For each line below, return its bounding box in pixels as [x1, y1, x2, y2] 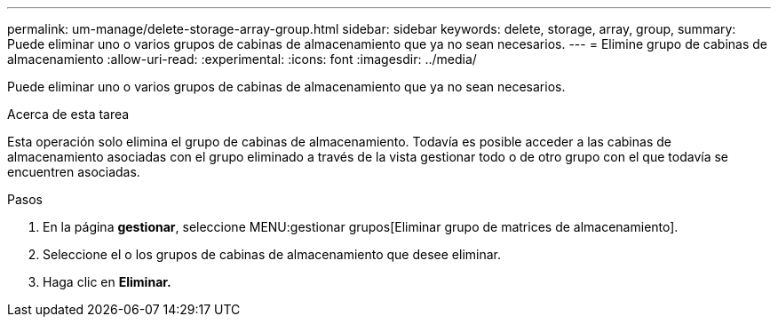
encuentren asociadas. [7, 164, 140, 179]
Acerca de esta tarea [7, 107, 130, 122]
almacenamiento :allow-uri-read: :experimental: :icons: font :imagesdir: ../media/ [7, 51, 477, 67]
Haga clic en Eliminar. [43, 274, 171, 289]
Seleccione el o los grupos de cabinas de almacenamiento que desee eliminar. [43, 247, 502, 262]
